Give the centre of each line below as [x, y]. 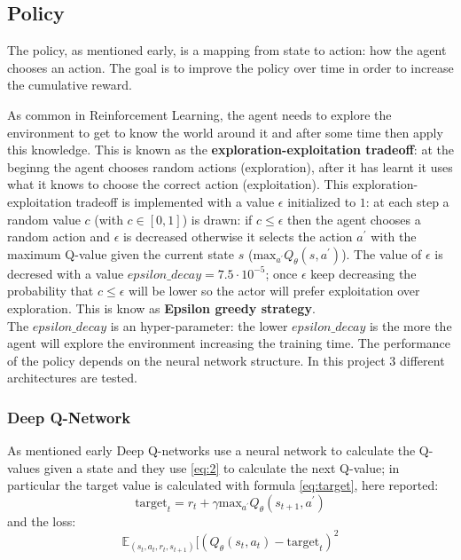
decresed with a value [66, 273]
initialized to [322, 201]
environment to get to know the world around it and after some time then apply [225, 132]
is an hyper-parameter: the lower [199, 325]
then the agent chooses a [354, 219]
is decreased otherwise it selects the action [238, 237]
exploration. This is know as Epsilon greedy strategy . [161, 308]
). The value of [382, 253]
